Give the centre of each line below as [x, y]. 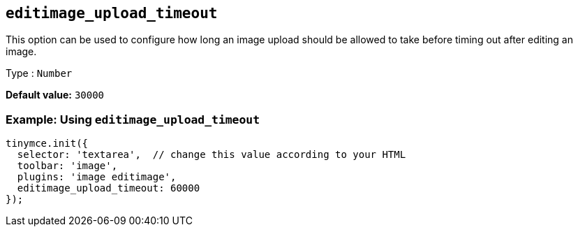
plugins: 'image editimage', [97, 177]
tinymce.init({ [47, 144]
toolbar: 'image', [67, 166]
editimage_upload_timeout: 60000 [109, 188]
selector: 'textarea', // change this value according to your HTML [212, 155]
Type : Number [39, 73]
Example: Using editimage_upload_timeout [133, 119]
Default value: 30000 [55, 95]
